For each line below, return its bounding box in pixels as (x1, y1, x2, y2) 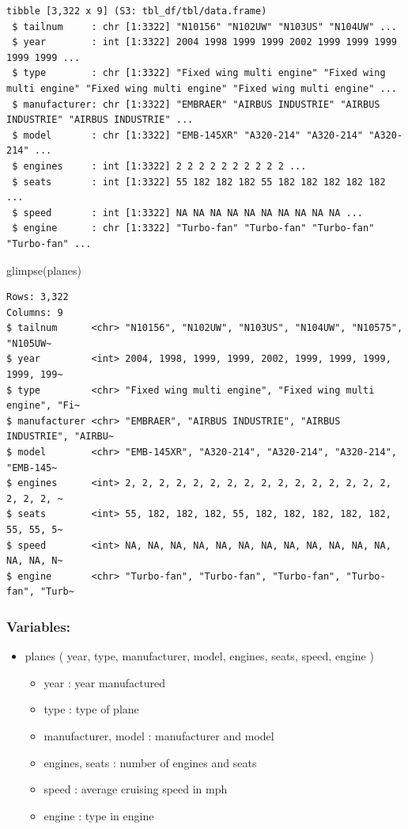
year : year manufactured (43, 674, 165, 690)
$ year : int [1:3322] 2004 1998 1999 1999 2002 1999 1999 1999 (12, 36, 397, 48)
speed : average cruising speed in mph (43, 781, 228, 797)
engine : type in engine (43, 807, 154, 823)
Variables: (6, 616, 70, 636)
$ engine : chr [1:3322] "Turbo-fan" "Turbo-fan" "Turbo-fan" (12, 222, 375, 234)
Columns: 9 (6, 306, 63, 318)
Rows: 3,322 (6, 291, 69, 303)
